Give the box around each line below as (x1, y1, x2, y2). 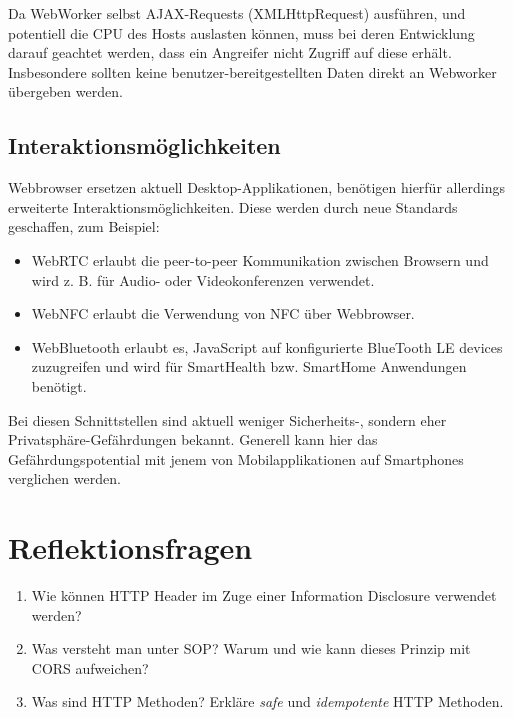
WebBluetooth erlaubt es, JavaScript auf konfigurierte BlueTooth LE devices (31, 336, 503, 357)
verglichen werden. (8, 468, 121, 489)
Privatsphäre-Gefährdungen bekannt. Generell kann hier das (8, 429, 378, 450)
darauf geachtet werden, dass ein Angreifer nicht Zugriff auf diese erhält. (8, 42, 452, 63)
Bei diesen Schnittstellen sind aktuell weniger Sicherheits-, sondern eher (8, 409, 447, 430)
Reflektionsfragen (8, 527, 253, 568)
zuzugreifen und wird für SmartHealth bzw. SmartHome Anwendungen (31, 356, 467, 377)
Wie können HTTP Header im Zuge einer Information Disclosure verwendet (31, 585, 497, 606)
